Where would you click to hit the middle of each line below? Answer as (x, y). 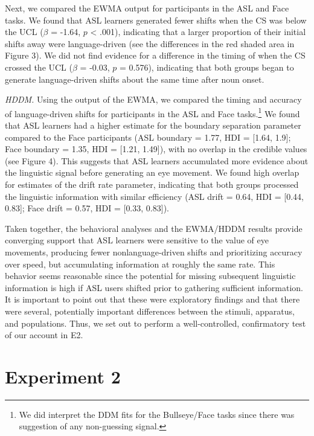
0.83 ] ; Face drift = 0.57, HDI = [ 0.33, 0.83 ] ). (87, 208)
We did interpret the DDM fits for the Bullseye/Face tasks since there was (157, 414)
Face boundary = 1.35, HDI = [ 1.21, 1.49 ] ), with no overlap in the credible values (156, 149)
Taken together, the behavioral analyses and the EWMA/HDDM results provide (154, 228)
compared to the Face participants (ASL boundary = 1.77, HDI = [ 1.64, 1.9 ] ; (148, 137)
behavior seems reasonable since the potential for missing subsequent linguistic (150, 276)
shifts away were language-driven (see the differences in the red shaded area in (150, 43)
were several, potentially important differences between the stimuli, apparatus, (150, 311)
